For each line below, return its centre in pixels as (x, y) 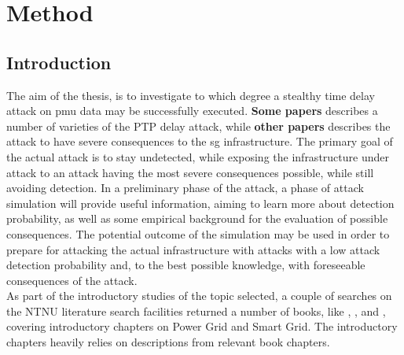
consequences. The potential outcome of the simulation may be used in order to (198, 233)
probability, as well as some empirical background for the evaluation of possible (197, 218)
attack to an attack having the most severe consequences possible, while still (190, 172)
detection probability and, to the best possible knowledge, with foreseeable (186, 265)
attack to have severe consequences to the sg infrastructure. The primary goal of (200, 141)
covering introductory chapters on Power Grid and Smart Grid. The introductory (202, 326)
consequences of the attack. (72, 280)
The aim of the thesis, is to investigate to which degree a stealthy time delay (191, 95)
